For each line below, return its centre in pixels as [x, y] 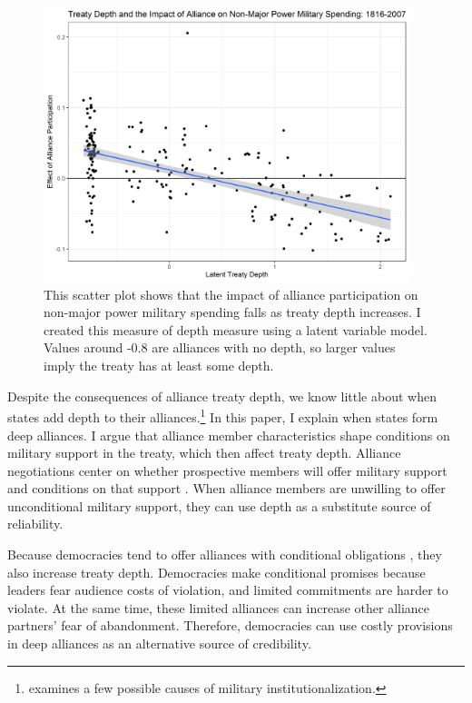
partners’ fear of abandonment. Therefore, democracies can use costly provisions [230, 625]
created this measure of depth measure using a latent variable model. [236, 329]
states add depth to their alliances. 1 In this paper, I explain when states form [223, 416]
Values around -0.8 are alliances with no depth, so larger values [220, 347]
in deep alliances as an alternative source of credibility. [159, 644]
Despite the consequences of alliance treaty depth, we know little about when [222, 396]
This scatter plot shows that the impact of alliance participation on [231, 294]
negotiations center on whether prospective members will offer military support [227, 470]
